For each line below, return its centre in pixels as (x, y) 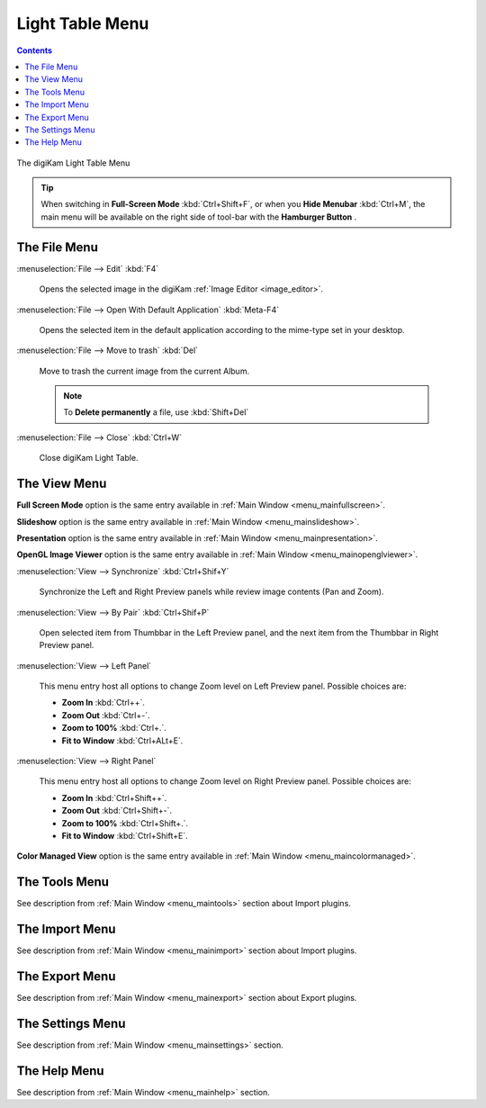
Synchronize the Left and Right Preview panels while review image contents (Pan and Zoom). (211, 592)
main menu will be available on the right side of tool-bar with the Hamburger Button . (199, 217)
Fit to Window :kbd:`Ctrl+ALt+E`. (122, 740)
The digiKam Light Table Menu (73, 163)
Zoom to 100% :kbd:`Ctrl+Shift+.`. (125, 823)
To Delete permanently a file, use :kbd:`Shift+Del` (156, 412)
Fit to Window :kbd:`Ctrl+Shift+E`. (125, 835)
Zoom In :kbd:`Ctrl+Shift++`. (114, 797)
